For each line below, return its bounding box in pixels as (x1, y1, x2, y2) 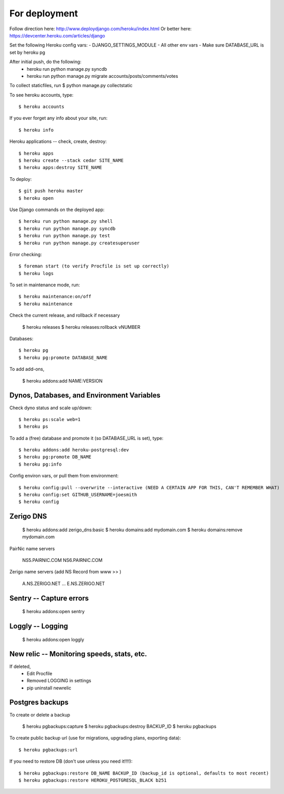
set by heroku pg (9, 49, 45, 55)
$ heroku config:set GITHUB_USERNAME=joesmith (18, 492, 137, 498)
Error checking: (9, 251, 42, 257)
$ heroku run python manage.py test (18, 233, 110, 239)
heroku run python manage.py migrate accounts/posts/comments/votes (27, 73, 178, 79)
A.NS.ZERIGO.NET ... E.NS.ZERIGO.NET (22, 580, 105, 587)
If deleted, (9, 663, 31, 670)
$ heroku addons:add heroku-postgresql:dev (18, 447, 129, 453)
